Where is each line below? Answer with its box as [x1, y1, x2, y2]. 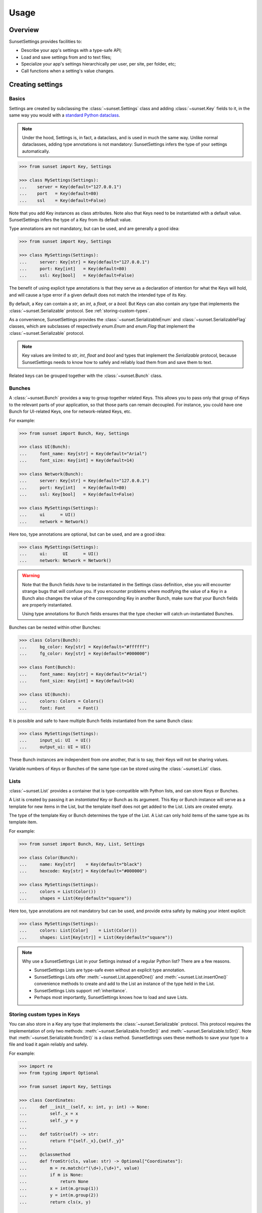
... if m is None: [19, 1172, 83, 1178]
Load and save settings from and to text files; [21, 54, 112, 60]
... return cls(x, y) [19, 1199, 91, 1205]
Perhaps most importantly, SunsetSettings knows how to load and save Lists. [34, 995, 188, 1000]
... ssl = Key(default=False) [19, 197, 107, 203]
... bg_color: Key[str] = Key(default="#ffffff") [19, 644, 150, 650]
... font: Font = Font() [19, 705, 99, 711]
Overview [9, 26, 39, 34]
